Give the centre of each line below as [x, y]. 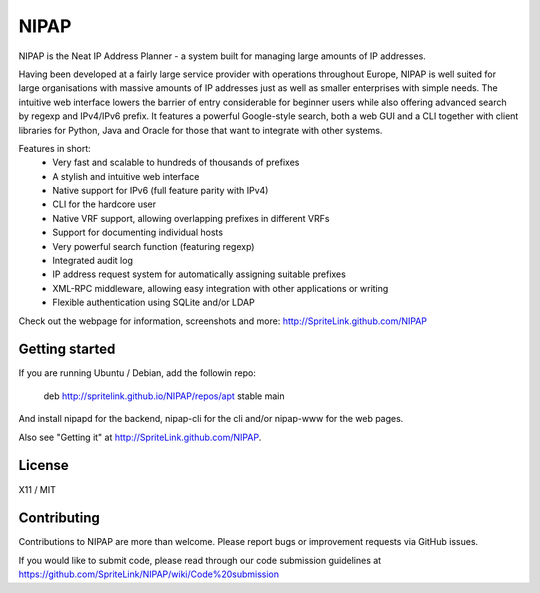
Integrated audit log [93, 261]
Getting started [67, 349]
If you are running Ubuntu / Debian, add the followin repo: [137, 373]
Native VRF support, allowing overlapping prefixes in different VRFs [191, 218]
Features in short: [55, 148]
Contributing [59, 518]
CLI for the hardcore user [104, 204]
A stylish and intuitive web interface [126, 176]
